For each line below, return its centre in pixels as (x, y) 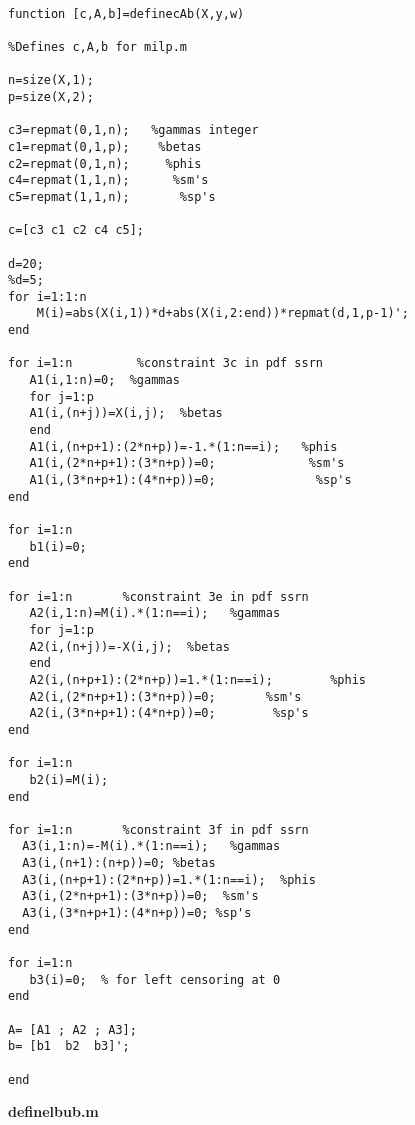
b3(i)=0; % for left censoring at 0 (155, 979)
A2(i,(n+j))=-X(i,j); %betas (129, 646)
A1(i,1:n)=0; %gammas (104, 380)
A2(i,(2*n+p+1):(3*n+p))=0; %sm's (165, 696)
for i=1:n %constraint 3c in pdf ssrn (165, 363)
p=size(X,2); (51, 96)
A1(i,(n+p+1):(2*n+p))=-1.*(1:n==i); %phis (183, 446)
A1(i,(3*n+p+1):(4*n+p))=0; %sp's (190, 480)
